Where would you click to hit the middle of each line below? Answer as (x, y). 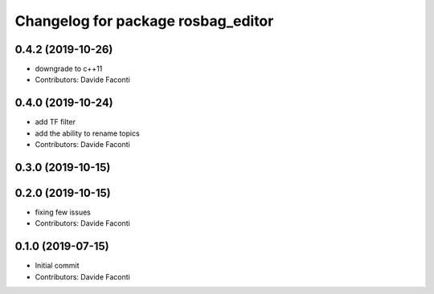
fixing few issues (63, 212)
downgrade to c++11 (69, 69)
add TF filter (55, 122)
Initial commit (57, 266)
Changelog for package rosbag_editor (144, 21)
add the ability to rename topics (87, 133)
